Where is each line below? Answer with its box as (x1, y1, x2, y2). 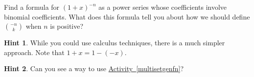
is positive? (50, 21, 84, 31)
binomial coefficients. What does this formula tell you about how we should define (4, 11, 250, 21)
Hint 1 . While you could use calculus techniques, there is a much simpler (4, 38, 225, 48)
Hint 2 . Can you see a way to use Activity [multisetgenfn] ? (4, 63, 184, 74)
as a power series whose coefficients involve (98, 2, 227, 12)
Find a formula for (4, 2, 60, 12)
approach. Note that (4, 47, 65, 57)
